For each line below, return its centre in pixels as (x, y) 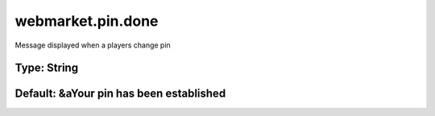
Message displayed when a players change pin (93, 45)
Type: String (47, 68)
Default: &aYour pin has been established (120, 94)
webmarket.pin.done (87, 21)
